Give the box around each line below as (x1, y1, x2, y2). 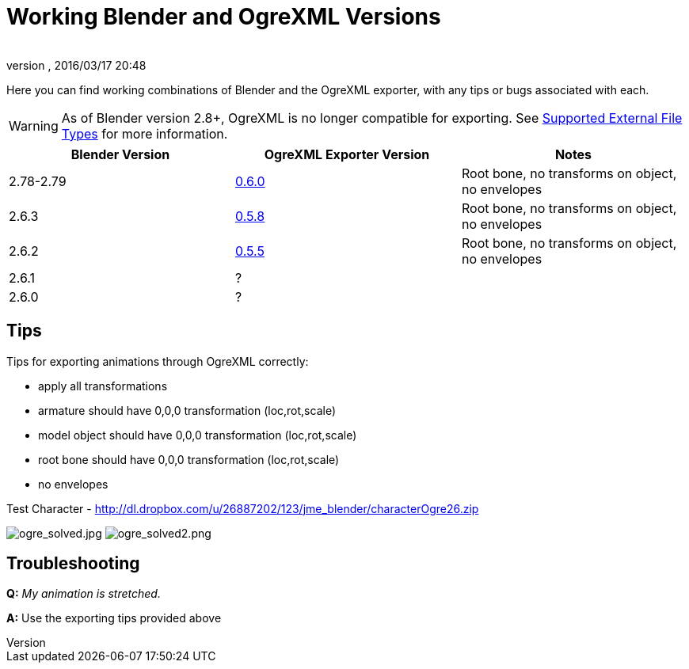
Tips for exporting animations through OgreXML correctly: (6, 354, 309, 368)
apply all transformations (38, 378, 168, 393)
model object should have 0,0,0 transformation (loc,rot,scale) (38, 428, 357, 442)
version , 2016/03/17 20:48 (6, 58, 147, 72)
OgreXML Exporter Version (264, 146, 430, 162)
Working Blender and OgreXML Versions (6, 3, 441, 30)
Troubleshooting (6, 553, 140, 574)
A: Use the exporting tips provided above (6, 611, 222, 625)
